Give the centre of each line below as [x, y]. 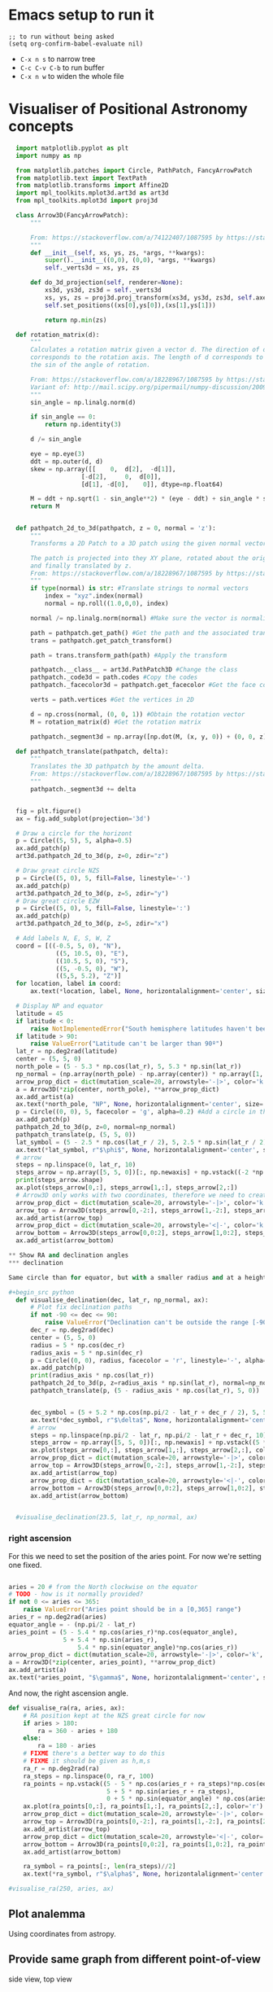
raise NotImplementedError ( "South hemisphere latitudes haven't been [150, 1029]
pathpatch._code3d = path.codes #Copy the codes [114, 677]
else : [32, 1738]
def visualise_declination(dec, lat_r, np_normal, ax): [112, 1300]
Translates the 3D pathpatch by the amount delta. [117, 767]
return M [45, 506]
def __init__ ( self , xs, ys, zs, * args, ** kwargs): [117, 253]
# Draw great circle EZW [58, 901]
